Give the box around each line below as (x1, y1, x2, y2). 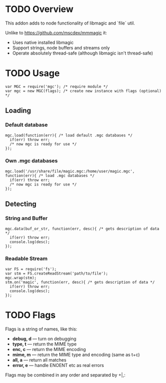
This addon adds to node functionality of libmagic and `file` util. (5, 20, 136, 26)
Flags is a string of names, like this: (5, 326, 77, 332)
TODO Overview (5, 3, 74, 15)
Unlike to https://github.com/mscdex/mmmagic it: (5, 29, 107, 35)
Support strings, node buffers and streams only (12, 44, 110, 50)
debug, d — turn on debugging (12, 335, 76, 341)
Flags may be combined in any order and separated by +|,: (5, 371, 126, 378)
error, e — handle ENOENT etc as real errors (12, 362, 104, 368)
